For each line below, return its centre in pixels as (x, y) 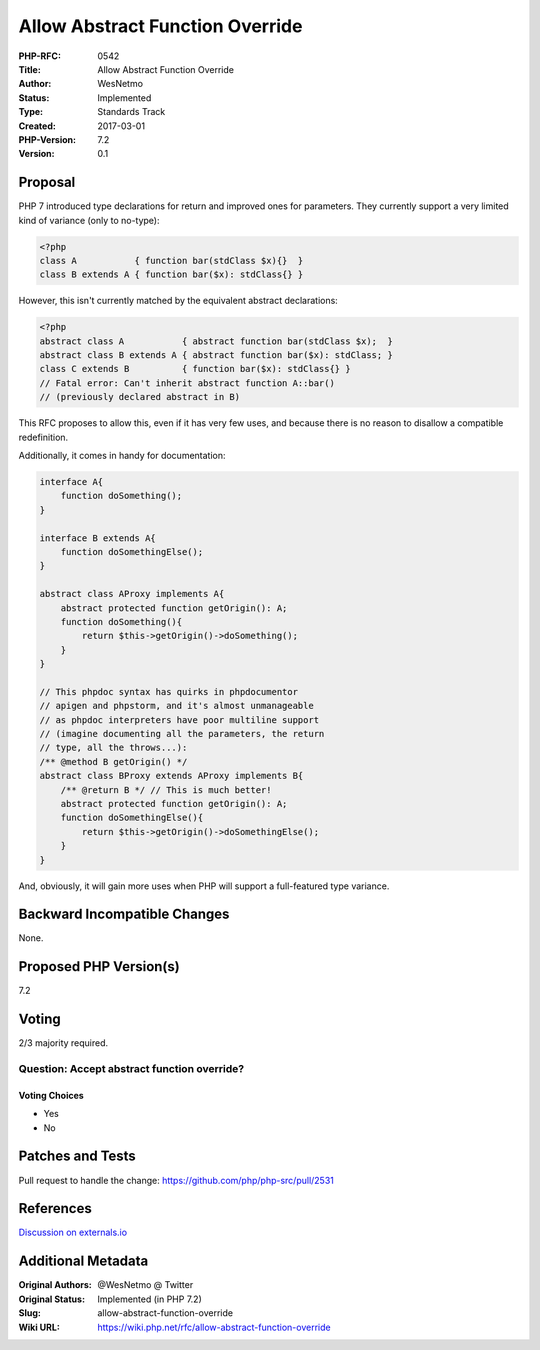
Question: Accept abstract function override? (131, 1069)
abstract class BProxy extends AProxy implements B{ (171, 776)
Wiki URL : (39, 1327)
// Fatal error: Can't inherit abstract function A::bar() (187, 383)
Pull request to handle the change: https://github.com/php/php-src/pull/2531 (176, 1180)
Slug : (30, 1313)
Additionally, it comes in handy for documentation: (122, 456)
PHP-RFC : (40, 56)
